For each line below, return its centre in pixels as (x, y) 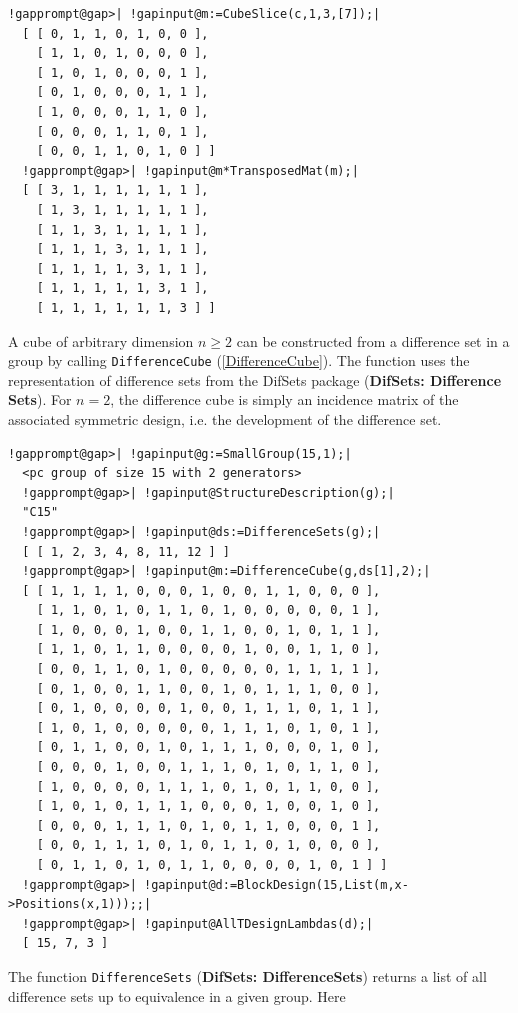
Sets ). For (40, 399)
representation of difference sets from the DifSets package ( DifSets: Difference (255, 379)
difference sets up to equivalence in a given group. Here (177, 995)
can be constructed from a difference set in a (373, 340)
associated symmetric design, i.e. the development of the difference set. (225, 418)
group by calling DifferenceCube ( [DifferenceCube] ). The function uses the (239, 360)
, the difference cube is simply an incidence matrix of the (284, 399)
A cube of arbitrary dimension (101, 340)
